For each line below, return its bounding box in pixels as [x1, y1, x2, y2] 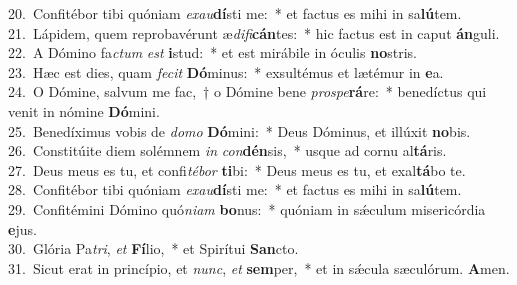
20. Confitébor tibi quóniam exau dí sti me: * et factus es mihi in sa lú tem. [8, 3, 462, 23]
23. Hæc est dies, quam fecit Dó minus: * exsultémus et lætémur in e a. [8, 61, 444, 82]
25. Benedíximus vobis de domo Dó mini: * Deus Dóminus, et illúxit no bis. [8, 120, 471, 141]
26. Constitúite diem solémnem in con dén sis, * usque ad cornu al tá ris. [8, 140, 447, 161]
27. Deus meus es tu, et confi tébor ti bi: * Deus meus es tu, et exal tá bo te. [8, 159, 466, 180]
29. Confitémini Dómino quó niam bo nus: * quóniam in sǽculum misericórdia [8, 198, 486, 219]
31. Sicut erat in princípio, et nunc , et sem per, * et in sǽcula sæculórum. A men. [8, 257, 510, 278]
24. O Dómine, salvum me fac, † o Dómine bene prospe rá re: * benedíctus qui [8, 81, 487, 102]
